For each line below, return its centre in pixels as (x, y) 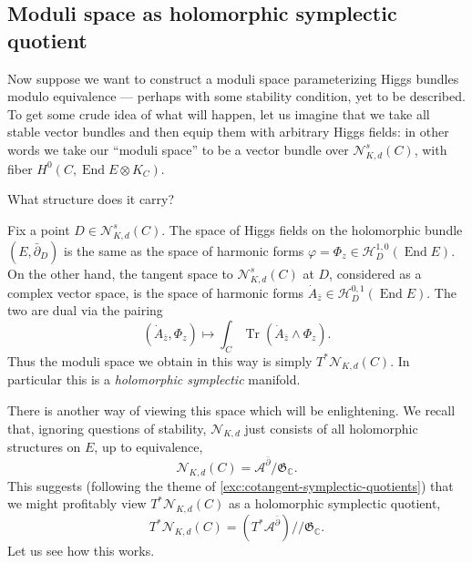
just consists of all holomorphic (331, 428)
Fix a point (39, 229)
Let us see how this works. (81, 551)
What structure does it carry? (91, 199)
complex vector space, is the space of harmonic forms (156, 292)
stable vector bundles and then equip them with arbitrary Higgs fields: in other (228, 132)
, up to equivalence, (149, 447)
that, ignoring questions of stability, (107, 428)
